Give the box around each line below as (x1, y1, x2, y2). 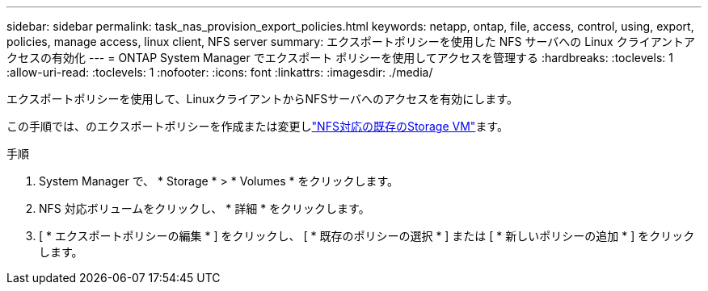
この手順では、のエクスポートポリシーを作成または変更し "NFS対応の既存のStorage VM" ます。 (6, 119, 508, 133)
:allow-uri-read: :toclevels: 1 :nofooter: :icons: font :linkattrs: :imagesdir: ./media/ (6, 65, 433, 79)
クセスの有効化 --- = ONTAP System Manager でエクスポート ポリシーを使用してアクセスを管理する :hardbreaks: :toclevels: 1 (6, 51, 673, 64)
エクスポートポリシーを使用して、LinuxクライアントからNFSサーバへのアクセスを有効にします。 (6, 92, 518, 106)
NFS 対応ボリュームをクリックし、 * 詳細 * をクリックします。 (39, 202, 370, 215)
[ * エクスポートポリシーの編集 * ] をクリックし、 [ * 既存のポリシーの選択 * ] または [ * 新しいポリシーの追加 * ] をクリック (39, 229, 695, 243)
